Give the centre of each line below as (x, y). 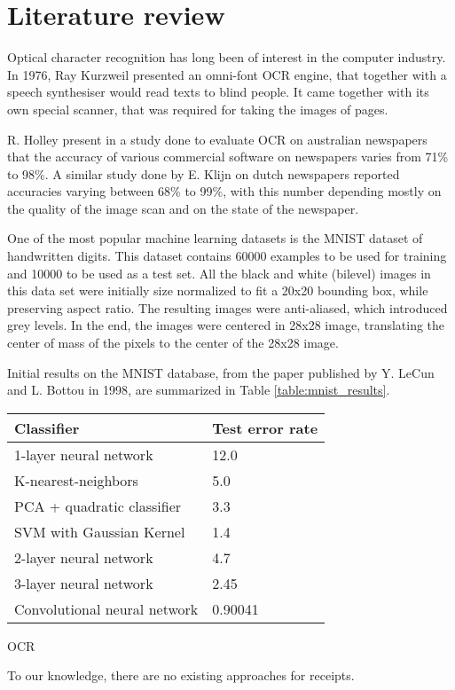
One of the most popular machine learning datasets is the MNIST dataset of (215, 238)
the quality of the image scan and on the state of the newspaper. (183, 208)
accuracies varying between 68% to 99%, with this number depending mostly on (224, 191)
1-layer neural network (84, 454)
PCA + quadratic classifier (98, 506)
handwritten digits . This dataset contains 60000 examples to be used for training (227, 256)
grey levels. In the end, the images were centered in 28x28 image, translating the (226, 325)
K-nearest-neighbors (76, 480)
